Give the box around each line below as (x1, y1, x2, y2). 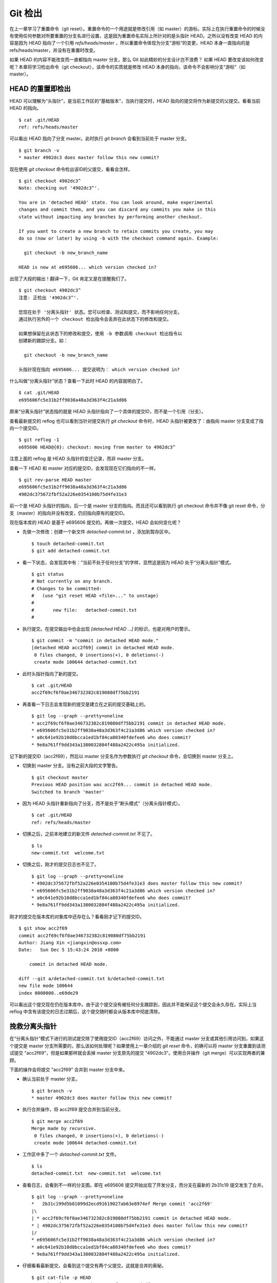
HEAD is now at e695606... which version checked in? (18, 264, 156, 270)
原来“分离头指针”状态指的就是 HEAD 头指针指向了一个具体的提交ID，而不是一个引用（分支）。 (9, 409, 206, 415)
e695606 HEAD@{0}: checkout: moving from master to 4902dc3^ (18, 444, 175, 450)
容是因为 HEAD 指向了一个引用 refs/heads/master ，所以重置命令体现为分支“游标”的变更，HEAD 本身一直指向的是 (9, 40, 250, 46)
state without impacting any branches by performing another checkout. (18, 213, 203, 220)
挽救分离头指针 (9, 1022, 57, 1031)
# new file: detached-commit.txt (31, 607, 137, 613)
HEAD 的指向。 (9, 105, 42, 111)
